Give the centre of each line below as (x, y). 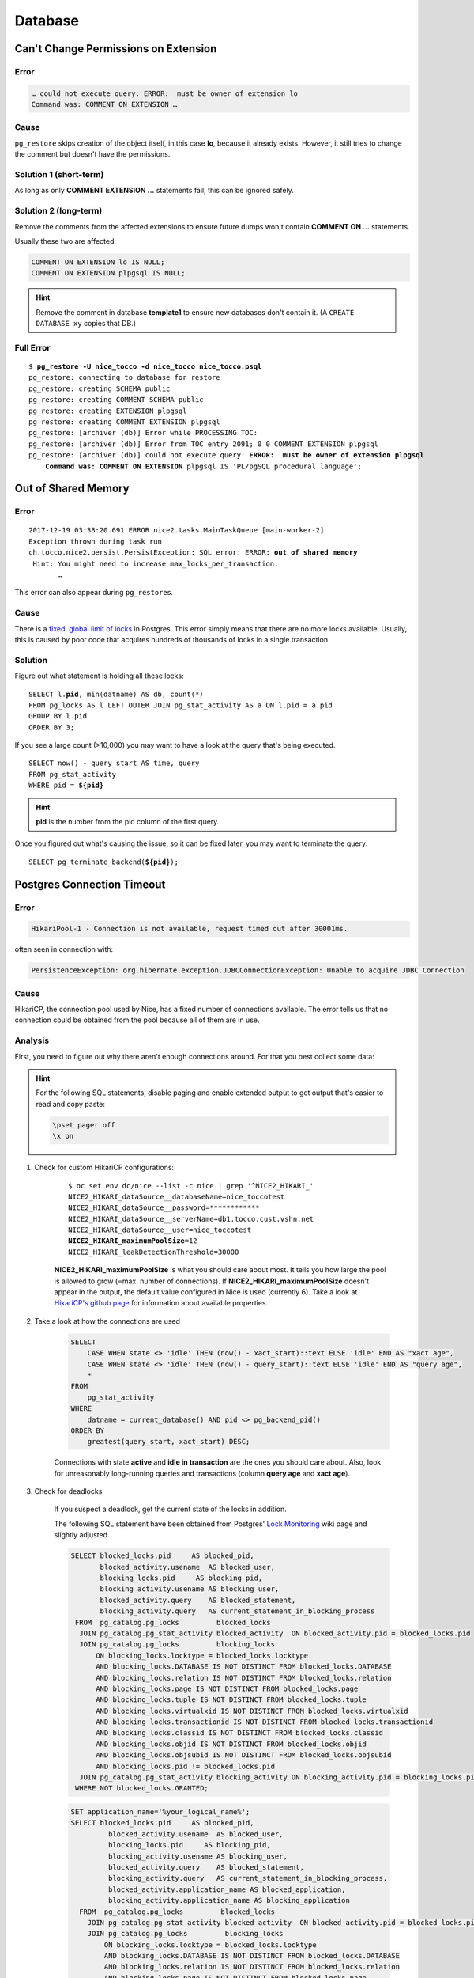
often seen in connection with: (64, 949)
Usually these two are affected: (66, 241)
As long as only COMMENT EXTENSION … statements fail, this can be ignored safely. (154, 191)
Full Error (32, 347)
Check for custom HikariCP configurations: (104, 1168)
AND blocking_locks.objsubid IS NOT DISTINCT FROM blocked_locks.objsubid (244, 1755)
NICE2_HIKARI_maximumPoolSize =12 (133, 1241)
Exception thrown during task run (95, 541)
